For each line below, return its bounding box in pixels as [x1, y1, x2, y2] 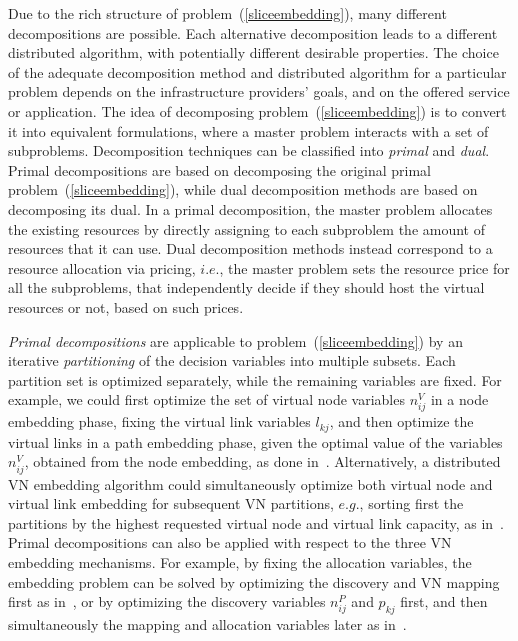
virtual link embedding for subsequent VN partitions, [8, 493, 334, 514]
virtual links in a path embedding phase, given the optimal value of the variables [8, 431, 503, 452]
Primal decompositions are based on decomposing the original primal [8, 159, 432, 180]
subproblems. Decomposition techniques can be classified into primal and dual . [8, 140, 490, 161]
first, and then [400, 591, 488, 612]
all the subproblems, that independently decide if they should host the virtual [8, 277, 485, 298]
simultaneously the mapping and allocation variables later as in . [8, 614, 407, 634]
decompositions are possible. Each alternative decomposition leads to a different [8, 22, 498, 43]
